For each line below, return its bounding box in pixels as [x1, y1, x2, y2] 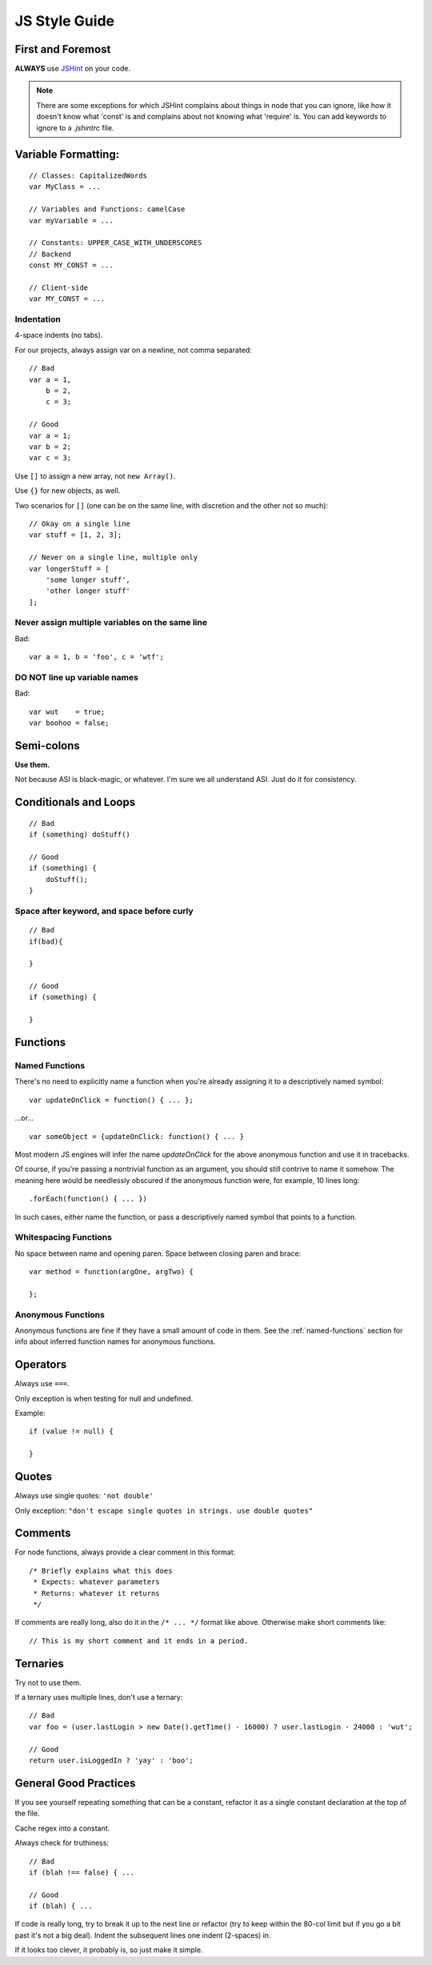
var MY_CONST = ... [29, 295, 106, 303]
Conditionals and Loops [14, 796, 136, 809]
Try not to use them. [14, 1678, 82, 1687]
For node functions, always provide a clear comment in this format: [14, 1547, 236, 1557]
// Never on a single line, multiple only [29, 553, 198, 562]
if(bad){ [29, 936, 63, 946]
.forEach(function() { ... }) [29, 1194, 148, 1204]
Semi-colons [14, 739, 80, 752]
